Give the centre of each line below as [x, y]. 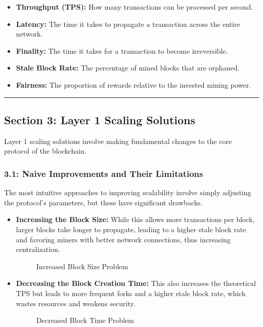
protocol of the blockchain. [46, 151]
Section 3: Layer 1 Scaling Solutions [100, 119]
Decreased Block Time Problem [85, 320]
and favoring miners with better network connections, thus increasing [123, 239]
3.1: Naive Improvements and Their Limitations [104, 173]
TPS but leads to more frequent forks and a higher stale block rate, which [131, 293]
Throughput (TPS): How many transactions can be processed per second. [135, 7]
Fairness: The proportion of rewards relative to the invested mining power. [133, 84]
